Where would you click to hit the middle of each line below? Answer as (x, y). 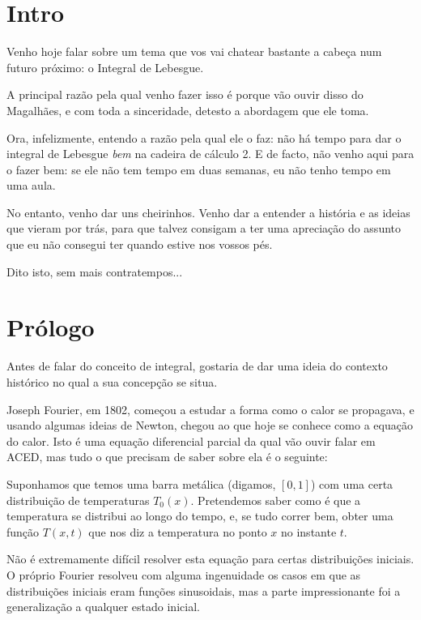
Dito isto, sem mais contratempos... (95, 271)
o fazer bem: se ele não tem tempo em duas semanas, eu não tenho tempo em (199, 169)
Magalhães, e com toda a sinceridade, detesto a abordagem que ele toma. (188, 110)
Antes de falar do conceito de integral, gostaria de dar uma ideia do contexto (197, 366)
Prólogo (51, 327)
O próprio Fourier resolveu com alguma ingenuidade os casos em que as (184, 574)
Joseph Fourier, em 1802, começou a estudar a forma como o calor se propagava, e (210, 409)
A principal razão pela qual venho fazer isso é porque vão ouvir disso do (185, 94)
